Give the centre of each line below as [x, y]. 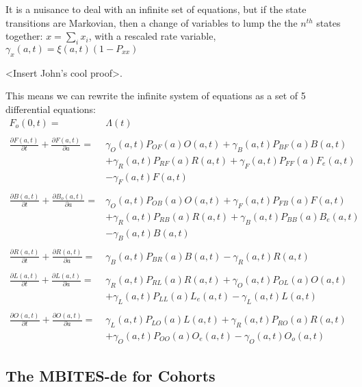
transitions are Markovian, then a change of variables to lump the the [152, 22]
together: [24, 36]
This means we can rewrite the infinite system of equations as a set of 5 [156, 96]
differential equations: [51, 109]
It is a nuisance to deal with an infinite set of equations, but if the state [156, 9]
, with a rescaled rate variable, [152, 36]
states [328, 22]
